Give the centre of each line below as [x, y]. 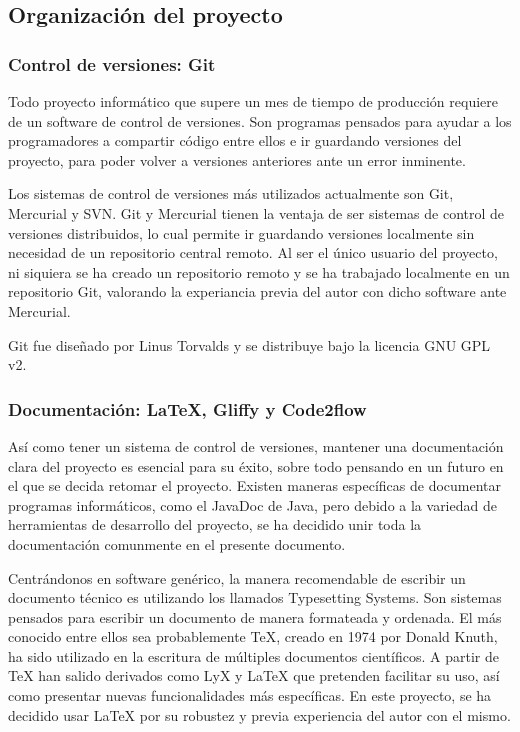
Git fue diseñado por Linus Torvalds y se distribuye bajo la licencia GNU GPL [249, 344]
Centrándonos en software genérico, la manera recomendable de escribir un [237, 577]
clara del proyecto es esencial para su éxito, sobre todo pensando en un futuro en [256, 465]
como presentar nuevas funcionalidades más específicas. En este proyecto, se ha [250, 695]
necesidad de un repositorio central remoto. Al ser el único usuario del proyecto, [253, 252]
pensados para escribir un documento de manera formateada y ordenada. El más [255, 616]
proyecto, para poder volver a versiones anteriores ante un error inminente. [237, 159]
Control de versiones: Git [112, 63]
